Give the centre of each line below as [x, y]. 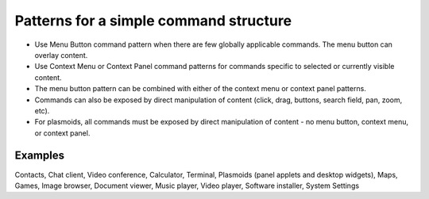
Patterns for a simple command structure [153, 21]
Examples [40, 156]
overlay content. [61, 55]
